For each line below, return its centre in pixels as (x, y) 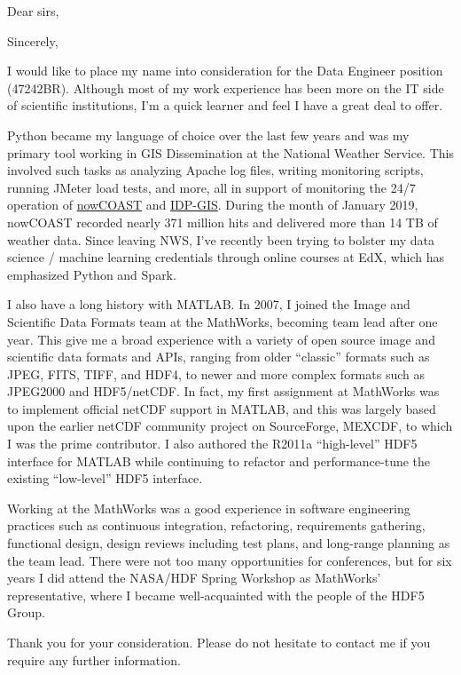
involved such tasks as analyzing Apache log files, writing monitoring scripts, (215, 170)
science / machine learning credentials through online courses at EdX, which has (226, 257)
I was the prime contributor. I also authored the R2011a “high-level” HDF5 (212, 444)
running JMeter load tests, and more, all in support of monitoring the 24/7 (211, 187)
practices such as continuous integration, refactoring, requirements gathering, (216, 525)
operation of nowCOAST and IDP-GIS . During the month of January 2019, (213, 205)
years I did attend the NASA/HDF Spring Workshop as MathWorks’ (194, 578)
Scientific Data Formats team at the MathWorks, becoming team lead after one (223, 321)
